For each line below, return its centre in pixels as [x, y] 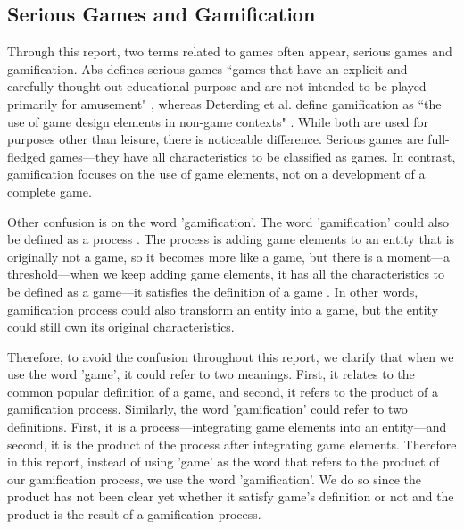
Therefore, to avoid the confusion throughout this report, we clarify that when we [231, 356]
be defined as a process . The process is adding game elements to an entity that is [231, 239]
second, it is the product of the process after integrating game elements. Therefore [232, 444]
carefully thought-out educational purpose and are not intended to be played [217, 86]
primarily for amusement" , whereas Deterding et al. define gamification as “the [224, 103]
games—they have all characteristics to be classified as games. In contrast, [253, 156]
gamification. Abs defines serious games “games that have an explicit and [207, 68]
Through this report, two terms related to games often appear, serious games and [230, 51]
